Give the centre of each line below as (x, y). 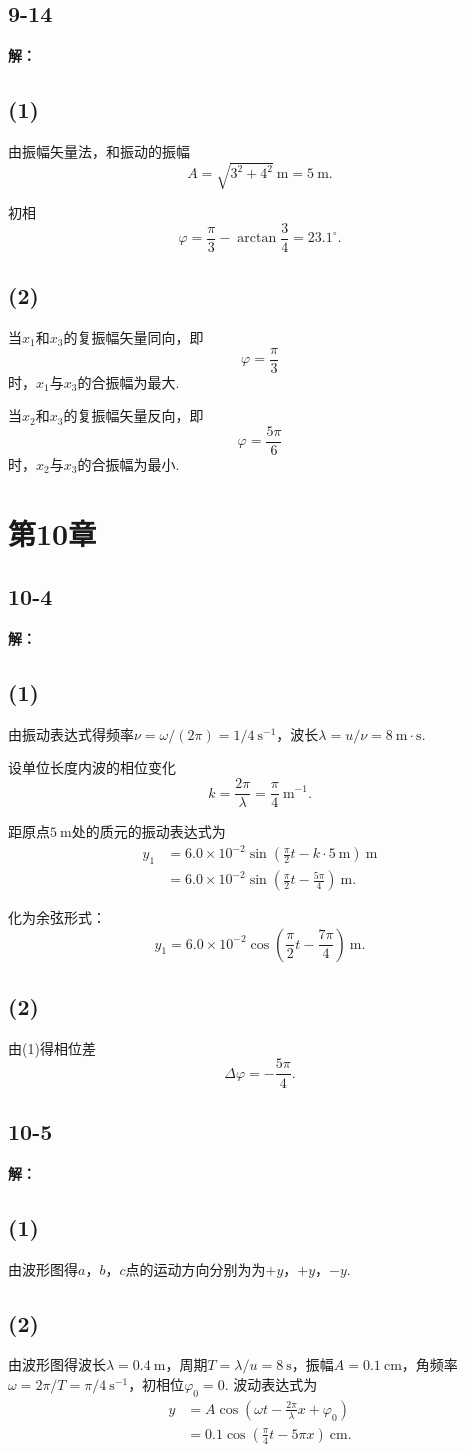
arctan (257, 238)
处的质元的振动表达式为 (148, 831)
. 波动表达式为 (271, 1383)
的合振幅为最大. (128, 381)
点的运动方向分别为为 (195, 1268)
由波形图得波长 (57, 1364)
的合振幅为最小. (128, 463)
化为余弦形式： (57, 917)
